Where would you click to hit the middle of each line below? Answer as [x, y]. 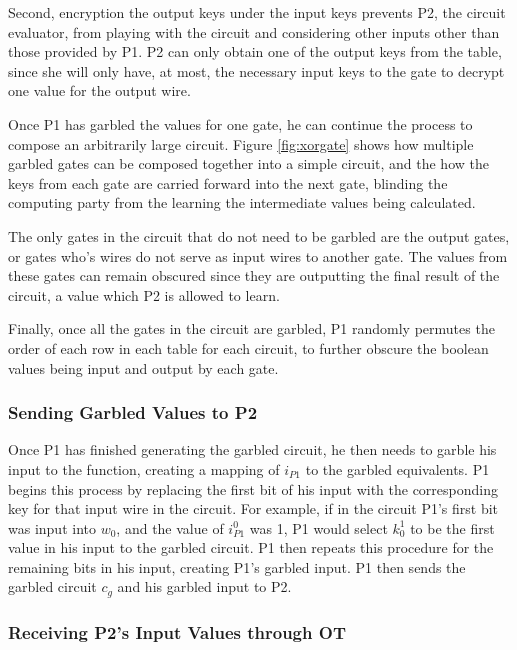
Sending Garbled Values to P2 [133, 412]
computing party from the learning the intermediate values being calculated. [242, 202]
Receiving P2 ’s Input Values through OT [177, 631]
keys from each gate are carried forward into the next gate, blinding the [228, 182]
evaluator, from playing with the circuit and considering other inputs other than [254, 31]
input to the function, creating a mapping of [144, 468]
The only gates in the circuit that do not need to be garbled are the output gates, [259, 235]
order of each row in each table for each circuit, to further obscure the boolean [248, 347]
